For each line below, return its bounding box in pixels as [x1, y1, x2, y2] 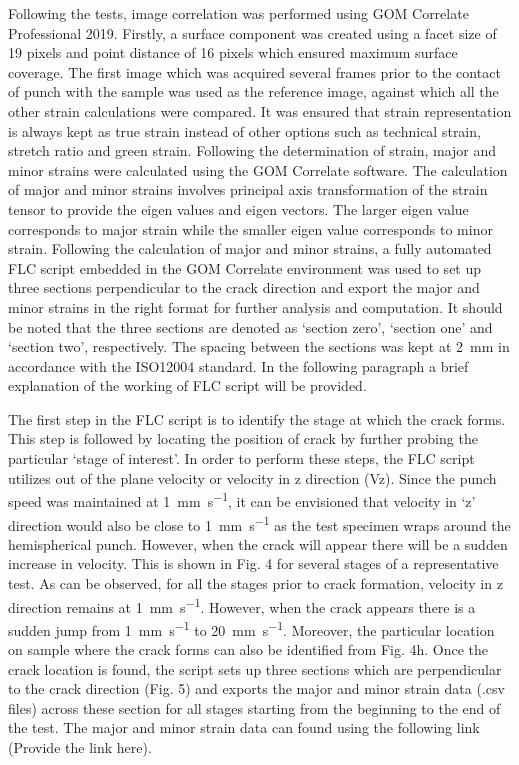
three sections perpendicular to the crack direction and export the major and [8, 277, 480, 298]
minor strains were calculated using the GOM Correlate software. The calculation [8, 159, 508, 180]
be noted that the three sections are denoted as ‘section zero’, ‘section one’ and [8, 316, 493, 337]
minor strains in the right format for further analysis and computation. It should [8, 296, 503, 317]
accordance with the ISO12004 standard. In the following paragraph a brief [8, 355, 469, 376]
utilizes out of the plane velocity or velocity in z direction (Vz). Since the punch [8, 467, 497, 488]
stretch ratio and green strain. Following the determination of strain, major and [8, 140, 497, 161]
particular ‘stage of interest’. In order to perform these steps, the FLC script [8, 448, 475, 469]
